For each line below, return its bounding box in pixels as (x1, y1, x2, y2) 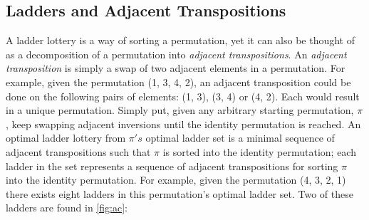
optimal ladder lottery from (6, 130, 126, 145)
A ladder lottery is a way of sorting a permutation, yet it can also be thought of (6, 33, 355, 48)
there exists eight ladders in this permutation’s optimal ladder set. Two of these (6, 186, 353, 201)
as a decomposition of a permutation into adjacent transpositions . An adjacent (6, 46, 347, 61)
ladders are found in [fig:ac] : (6, 200, 128, 215)
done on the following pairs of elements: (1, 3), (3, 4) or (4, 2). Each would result (6, 88, 360, 103)
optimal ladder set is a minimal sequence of (145, 130, 335, 145)
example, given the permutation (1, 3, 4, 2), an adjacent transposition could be (6, 74, 351, 89)
